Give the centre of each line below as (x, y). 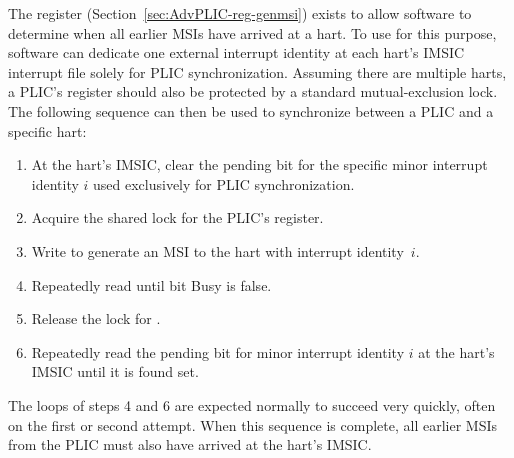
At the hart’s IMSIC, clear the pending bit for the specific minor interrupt (259, 164)
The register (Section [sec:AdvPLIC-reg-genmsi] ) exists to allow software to (240, 13)
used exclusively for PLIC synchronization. (224, 183)
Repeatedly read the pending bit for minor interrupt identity (218, 351)
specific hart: (47, 130)
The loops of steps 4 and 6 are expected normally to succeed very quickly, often (252, 404)
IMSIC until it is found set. (115, 371)
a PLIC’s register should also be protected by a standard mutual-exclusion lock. (253, 91)
